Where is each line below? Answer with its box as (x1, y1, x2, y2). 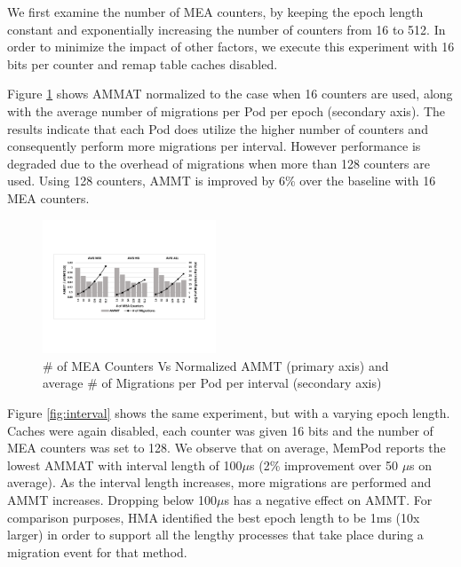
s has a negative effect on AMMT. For (224, 490, 433, 508)
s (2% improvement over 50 (250, 455, 398, 474)
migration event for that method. (7, 542, 187, 561)
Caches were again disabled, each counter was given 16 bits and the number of (7, 421, 433, 439)
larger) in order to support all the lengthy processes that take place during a (7, 525, 424, 544)
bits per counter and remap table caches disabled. (7, 54, 278, 73)
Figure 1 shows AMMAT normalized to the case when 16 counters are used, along (7, 84, 453, 103)
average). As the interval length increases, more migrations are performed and (7, 473, 432, 492)
